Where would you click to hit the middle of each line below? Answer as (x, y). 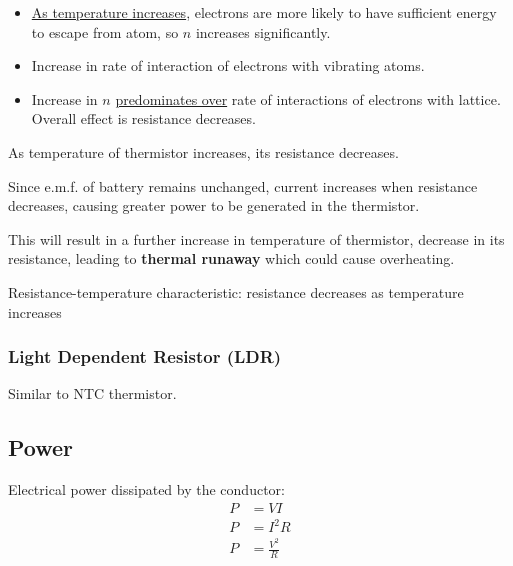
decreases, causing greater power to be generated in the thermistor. (214, 205)
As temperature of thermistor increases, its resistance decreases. (203, 151)
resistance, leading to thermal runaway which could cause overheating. (231, 258)
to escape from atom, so (105, 31)
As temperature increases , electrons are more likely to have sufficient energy (264, 12)
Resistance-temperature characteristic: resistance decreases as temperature (236, 291)
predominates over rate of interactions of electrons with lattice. (308, 98)
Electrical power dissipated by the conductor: (146, 489)
